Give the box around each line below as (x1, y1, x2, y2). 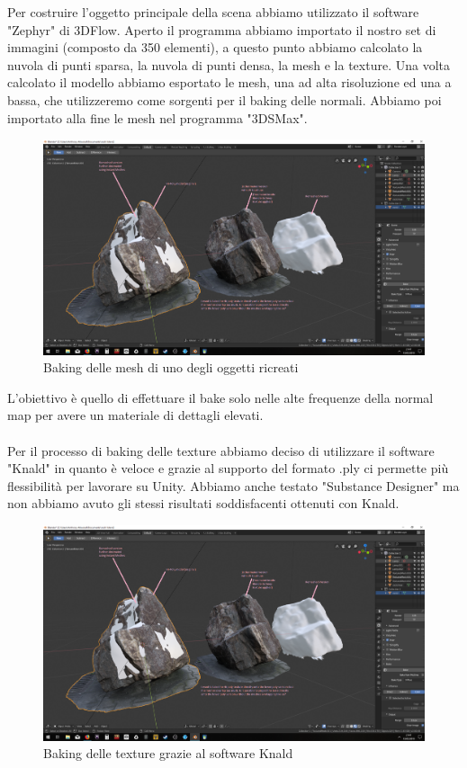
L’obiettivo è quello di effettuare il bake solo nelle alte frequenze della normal (7, 388, 434, 406)
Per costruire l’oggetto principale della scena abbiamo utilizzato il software (7, 3, 419, 21)
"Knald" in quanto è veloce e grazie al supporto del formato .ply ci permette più (7, 459, 449, 478)
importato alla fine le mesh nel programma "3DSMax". (7, 108, 308, 127)
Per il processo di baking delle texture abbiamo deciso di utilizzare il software (7, 441, 435, 460)
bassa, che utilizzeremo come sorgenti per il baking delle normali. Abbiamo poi (7, 90, 442, 109)
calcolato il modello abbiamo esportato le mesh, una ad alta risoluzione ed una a (7, 73, 452, 92)
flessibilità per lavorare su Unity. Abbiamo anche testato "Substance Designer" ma (7, 476, 460, 495)
